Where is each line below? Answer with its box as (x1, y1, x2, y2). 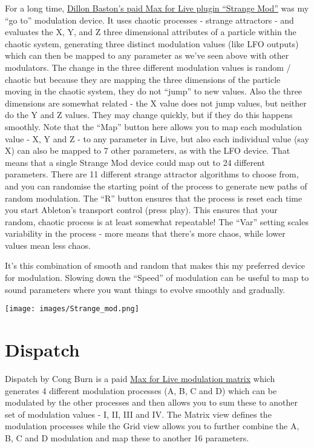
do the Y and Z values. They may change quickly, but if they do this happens (5, 108, 293, 121)
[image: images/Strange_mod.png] (5, 305, 139, 314)
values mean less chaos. (5, 239, 91, 251)
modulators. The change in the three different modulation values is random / (5, 61, 291, 73)
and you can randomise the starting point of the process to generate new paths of (5, 179, 307, 192)
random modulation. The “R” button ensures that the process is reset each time (5, 191, 303, 204)
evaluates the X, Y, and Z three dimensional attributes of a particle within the (5, 25, 296, 38)
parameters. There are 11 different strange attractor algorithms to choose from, (5, 168, 299, 180)
